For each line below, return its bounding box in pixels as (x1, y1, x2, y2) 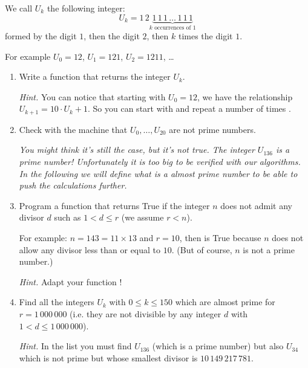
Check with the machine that (19, 123, 128, 135)
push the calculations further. (19, 179, 127, 192)
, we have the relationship (197, 90, 293, 103)
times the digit (178, 30, 233, 42)
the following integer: (47, 2, 125, 14)
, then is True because (179, 231, 261, 244)
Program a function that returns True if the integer (19, 199, 210, 211)
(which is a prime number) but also (152, 340, 284, 352)
